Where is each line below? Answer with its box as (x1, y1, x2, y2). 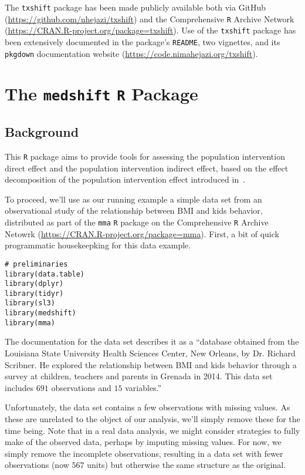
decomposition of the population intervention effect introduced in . (5, 173, 246, 186)
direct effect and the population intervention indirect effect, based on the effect (5, 161, 289, 174)
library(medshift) (5, 309, 76, 318)
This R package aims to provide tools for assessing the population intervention (5, 150, 285, 162)
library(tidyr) (5, 289, 64, 298)
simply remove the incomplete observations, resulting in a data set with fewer (5, 447, 283, 459)
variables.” (125, 381, 162, 393)
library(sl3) (5, 299, 55, 308)
